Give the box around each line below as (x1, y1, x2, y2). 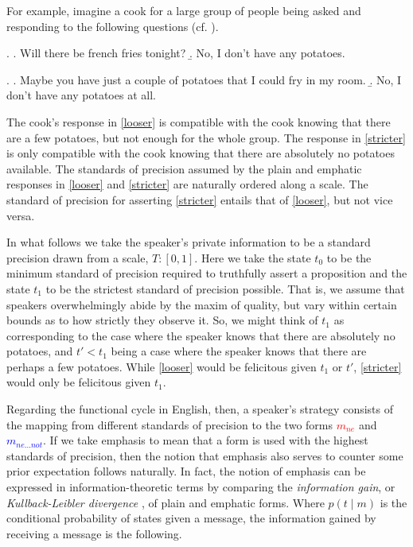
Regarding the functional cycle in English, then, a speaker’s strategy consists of (6, 401, 393, 417)
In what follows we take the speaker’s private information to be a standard (6, 234, 371, 250)
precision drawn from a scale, (6, 249, 149, 266)
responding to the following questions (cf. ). (6, 17, 219, 34)
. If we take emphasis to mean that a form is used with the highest (42, 432, 368, 448)
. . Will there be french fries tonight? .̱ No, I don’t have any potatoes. (6, 45, 345, 61)
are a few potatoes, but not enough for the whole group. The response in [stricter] (6, 129, 406, 145)
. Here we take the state (194, 249, 311, 266)
